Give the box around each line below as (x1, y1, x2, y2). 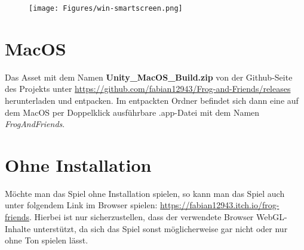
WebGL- (256, 211, 287, 223)
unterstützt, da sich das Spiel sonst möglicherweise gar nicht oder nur (33, 222, 288, 234)
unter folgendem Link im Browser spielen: (5, 199, 158, 211)
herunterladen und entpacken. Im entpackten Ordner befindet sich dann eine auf (5, 94, 299, 106)
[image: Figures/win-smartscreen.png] (29, 4, 183, 13)
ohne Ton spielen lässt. (5, 234, 88, 246)
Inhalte (5, 222, 31, 234)
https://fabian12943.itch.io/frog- (160, 199, 280, 211)
